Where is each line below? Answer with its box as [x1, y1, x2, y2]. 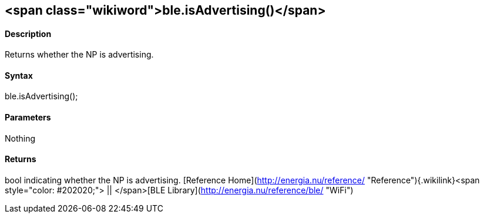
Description [5, 28, 52, 39]
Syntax [5, 70, 33, 81]
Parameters [5, 112, 51, 123]
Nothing [5, 133, 36, 143]
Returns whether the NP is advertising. [5, 49, 154, 60]
